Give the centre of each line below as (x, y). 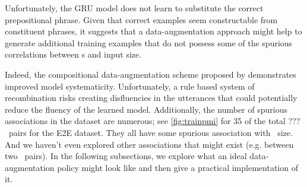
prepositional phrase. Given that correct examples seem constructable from (141, 19)
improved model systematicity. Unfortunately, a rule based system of (130, 86)
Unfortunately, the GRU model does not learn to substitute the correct (134, 8)
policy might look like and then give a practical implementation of (178, 167)
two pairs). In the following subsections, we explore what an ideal (126, 156)
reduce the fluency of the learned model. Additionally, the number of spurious (146, 109)
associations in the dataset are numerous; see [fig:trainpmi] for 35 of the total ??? (153, 121)
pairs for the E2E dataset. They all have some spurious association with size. (151, 132)
